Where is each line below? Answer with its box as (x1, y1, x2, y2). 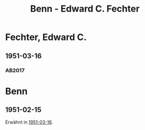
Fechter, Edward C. (5, 31, 87, 43)
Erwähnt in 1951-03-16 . (5, 119, 53, 125)
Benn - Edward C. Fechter (30, 3, 140, 15)
